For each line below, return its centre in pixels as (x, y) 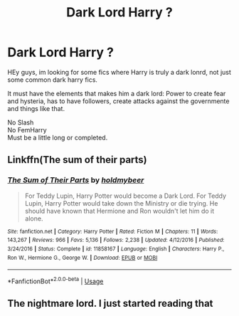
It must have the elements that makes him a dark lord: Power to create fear (117, 93)
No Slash (21, 122)
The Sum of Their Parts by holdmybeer (76, 180)
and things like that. (36, 108)
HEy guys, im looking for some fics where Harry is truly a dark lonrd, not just (119, 72)
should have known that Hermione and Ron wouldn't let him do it (119, 211)
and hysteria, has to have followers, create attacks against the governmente (118, 101)
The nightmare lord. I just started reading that (110, 304)
